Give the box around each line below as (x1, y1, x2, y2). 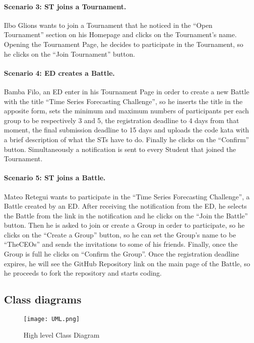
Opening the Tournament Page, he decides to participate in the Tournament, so (4, 39, 243, 49)
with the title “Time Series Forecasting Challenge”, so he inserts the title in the (4, 96, 243, 106)
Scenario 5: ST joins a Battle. (4, 172, 106, 183)
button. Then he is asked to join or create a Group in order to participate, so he (4, 220, 245, 230)
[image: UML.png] (23, 316, 80, 323)
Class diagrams (4, 292, 82, 307)
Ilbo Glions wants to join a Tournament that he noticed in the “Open (4, 20, 213, 30)
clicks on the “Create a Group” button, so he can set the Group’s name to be (4, 229, 236, 239)
